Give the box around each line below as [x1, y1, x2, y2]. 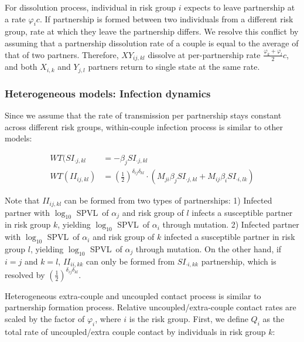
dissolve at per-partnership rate [148, 48, 261, 60]
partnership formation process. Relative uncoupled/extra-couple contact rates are [5, 301, 296, 313]
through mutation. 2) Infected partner [162, 218, 299, 231]
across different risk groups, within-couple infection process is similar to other [5, 120, 283, 133]
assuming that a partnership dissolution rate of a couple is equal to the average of [5, 36, 299, 49]
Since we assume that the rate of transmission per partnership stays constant [5, 109, 282, 121]
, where [95, 312, 121, 324]
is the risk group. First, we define [129, 312, 248, 324]
